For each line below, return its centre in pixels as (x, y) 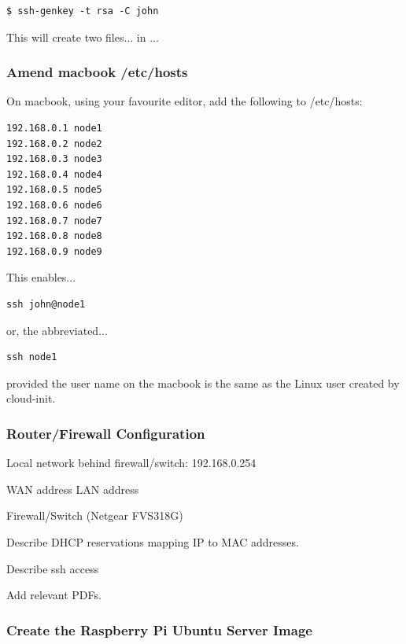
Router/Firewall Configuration (106, 433)
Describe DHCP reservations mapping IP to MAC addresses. (153, 541)
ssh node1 (32, 357)
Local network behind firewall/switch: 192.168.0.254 (131, 463)
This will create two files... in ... (83, 37)
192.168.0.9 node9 (54, 251)
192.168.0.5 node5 (54, 190)
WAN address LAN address (73, 489)
